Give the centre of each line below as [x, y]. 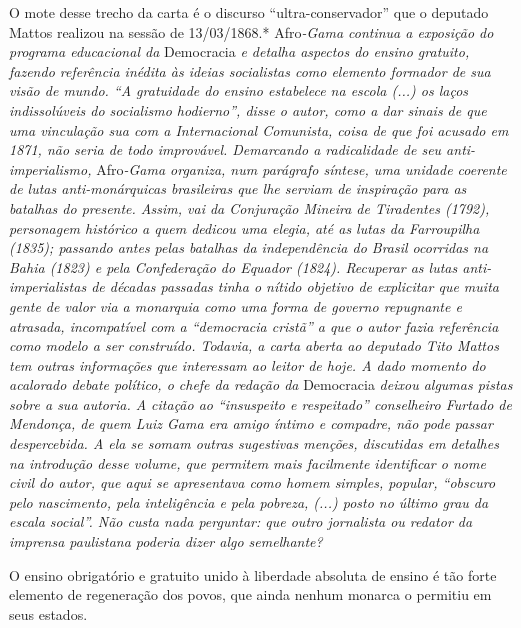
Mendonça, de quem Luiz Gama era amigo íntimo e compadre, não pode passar [251, 423]
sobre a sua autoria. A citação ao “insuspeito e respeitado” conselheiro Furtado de [260, 403]
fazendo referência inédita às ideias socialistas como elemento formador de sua [250, 70]
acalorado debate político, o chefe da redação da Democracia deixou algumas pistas [261, 384]
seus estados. [48, 613]
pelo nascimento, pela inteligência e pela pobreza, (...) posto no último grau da [249, 501]
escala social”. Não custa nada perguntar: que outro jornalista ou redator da [241, 521]
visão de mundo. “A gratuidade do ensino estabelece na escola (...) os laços [239, 90]
